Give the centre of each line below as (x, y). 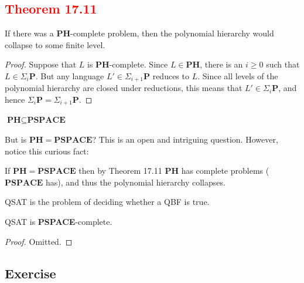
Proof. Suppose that (41, 64)
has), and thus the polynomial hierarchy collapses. (136, 182)
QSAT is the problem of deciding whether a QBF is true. (107, 202)
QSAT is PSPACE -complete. (59, 222)
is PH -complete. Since (128, 64)
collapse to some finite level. (55, 44)
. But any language (70, 75)
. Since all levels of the (238, 75)
